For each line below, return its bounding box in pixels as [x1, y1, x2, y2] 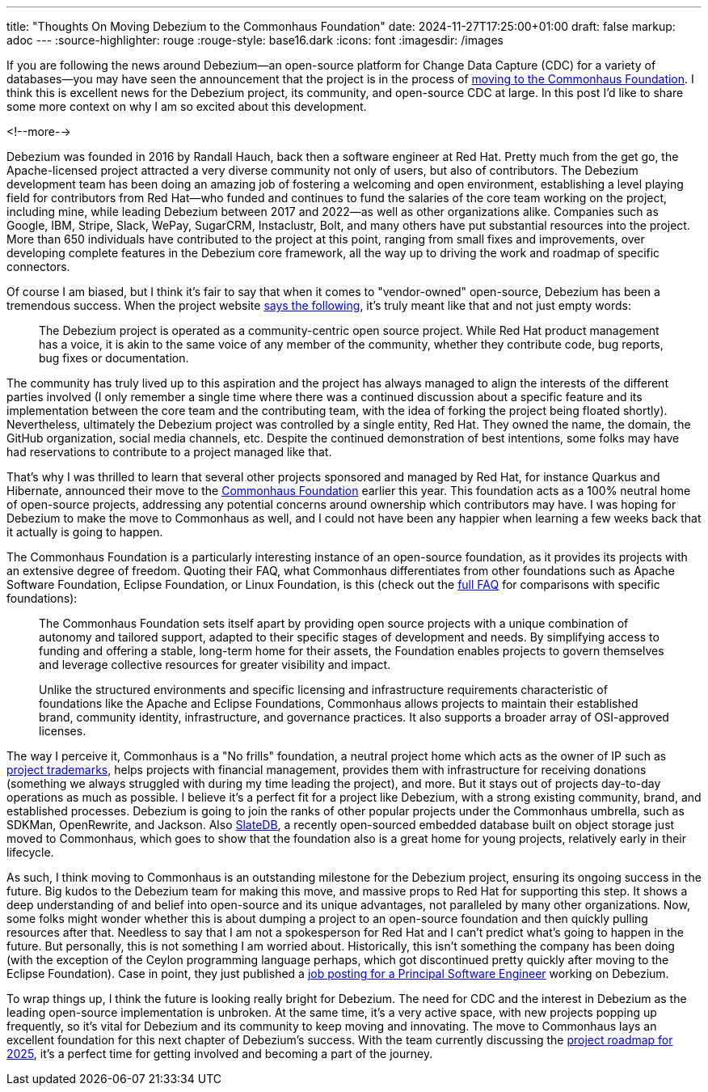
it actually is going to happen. [6, 525, 163, 539]
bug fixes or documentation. [39, 351, 189, 365]
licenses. [39, 724, 86, 738]
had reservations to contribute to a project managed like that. [6, 445, 332, 459]
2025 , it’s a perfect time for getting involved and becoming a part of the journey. [6, 1047, 433, 1060]
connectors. [6, 260, 70, 273]
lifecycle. [6, 845, 54, 859]
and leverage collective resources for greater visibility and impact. [39, 658, 391, 671]
